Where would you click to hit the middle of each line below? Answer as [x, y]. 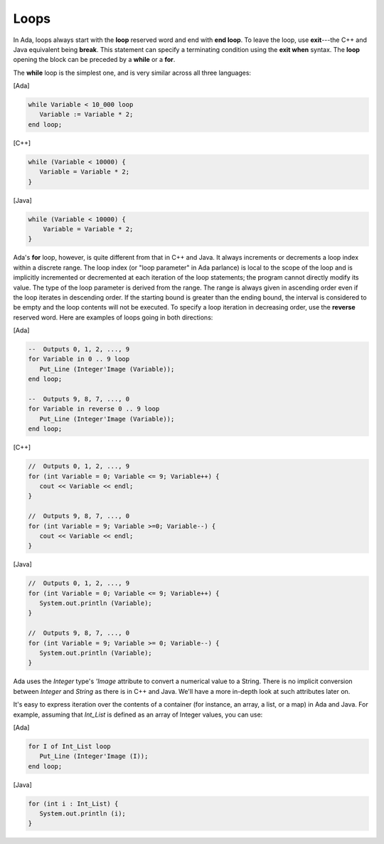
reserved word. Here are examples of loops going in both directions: [113, 317]
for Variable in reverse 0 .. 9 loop [94, 409]
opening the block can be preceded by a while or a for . [94, 60]
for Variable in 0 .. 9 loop [79, 359]
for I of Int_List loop [70, 746]
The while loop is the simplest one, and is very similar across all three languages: [132, 73]
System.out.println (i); [82, 814]
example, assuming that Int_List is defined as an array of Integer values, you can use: [138, 714]
